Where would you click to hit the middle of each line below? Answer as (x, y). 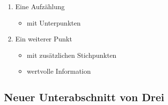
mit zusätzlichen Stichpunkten (72, 55)
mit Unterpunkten (54, 22)
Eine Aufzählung (40, 6)
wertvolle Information (59, 71)
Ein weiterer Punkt (44, 39)
